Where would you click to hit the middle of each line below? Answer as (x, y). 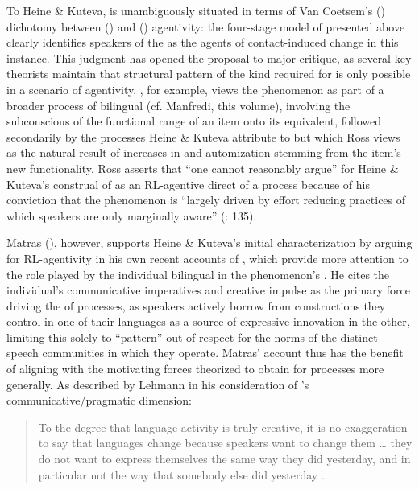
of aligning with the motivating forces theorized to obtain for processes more (195, 369)
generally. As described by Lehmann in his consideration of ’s (158, 384)
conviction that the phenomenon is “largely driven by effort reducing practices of (206, 200)
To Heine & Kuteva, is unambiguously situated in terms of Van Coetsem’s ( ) (196, 10)
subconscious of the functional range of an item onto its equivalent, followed (194, 121)
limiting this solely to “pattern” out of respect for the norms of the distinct (192, 337)
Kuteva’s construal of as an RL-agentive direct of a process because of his (188, 184)
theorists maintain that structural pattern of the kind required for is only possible (209, 74)
